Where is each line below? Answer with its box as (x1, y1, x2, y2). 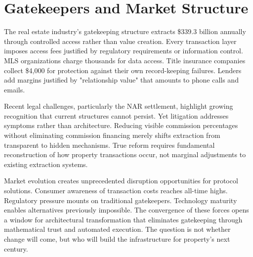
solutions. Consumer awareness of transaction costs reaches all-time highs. (4, 185, 228, 196)
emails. (4, 84, 25, 94)
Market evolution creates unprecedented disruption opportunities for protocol (4, 175, 238, 186)
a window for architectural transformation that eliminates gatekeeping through (4, 214, 243, 224)
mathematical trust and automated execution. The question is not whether (4, 224, 231, 234)
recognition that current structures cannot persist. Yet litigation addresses (4, 110, 229, 121)
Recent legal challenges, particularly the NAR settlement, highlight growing (4, 101, 233, 111)
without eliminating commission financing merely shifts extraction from (4, 130, 220, 140)
